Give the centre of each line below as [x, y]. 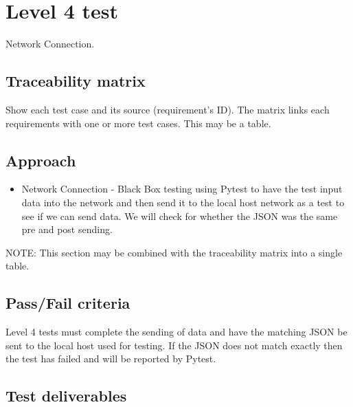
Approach [41, 160]
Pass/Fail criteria [68, 303]
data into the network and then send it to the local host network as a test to [183, 202]
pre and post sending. [67, 229]
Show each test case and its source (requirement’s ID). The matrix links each [168, 109]
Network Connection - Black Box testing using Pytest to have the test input [182, 189]
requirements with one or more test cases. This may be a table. [138, 123]
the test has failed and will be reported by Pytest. [111, 359]
